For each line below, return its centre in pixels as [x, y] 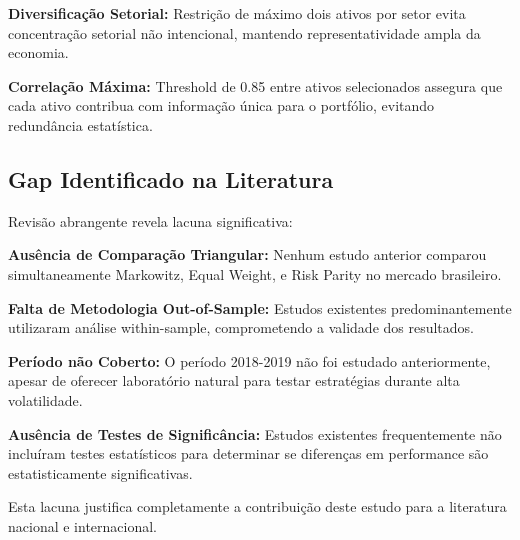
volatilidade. [45, 399]
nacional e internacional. [83, 525]
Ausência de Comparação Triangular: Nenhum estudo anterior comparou [247, 254]
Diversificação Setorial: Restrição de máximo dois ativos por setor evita [237, 13]
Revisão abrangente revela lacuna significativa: [150, 220]
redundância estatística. [80, 124]
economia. [38, 52]
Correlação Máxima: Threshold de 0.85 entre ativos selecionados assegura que [255, 85]
